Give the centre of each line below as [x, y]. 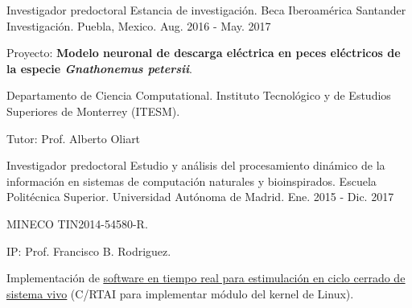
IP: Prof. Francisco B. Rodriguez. [89, 251]
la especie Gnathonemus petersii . [99, 68]
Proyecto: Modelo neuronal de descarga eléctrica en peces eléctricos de [204, 53]
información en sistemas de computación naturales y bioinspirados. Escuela [192, 181]
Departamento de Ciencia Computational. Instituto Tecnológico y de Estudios [199, 95]
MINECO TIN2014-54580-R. [77, 223]
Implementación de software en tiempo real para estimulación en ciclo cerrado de [206, 278]
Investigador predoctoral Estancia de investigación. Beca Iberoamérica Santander [206, 10]
